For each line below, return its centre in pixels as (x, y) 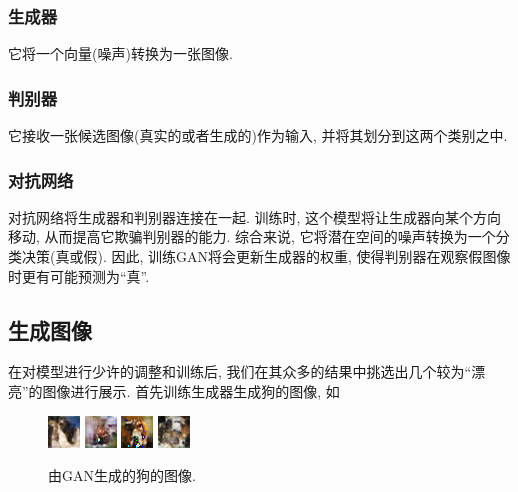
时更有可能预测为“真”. (79, 275)
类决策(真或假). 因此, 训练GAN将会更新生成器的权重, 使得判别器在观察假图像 (259, 256)
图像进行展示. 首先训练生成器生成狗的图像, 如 (191, 391)
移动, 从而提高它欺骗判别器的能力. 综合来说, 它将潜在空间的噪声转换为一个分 (259, 236)
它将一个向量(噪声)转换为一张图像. (120, 53)
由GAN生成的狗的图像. (122, 475)
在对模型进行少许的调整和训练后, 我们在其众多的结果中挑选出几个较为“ (240, 371)
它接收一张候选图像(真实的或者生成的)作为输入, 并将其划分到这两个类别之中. (258, 135)
